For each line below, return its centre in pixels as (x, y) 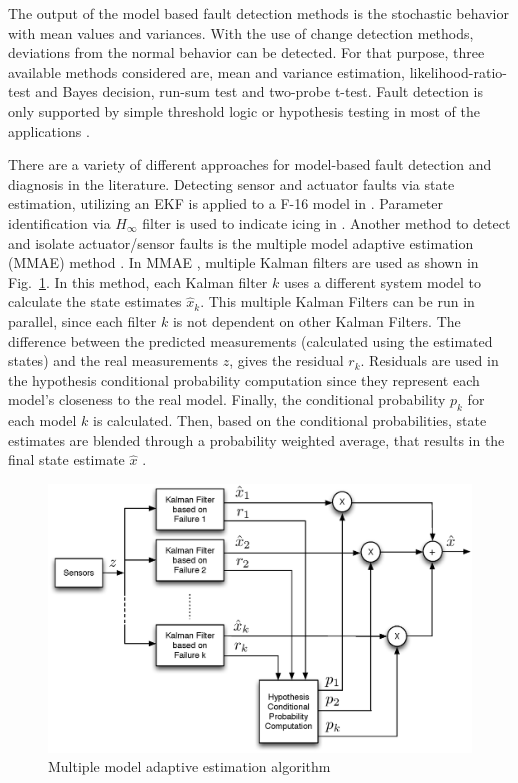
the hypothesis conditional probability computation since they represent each (244, 379)
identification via (59, 222)
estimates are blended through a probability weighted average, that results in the (256, 439)
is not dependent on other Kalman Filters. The (316, 320)
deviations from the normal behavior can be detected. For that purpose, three (246, 52)
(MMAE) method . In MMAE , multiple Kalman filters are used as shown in (243, 262)
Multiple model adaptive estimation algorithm (189, 766)
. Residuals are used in (429, 360)
